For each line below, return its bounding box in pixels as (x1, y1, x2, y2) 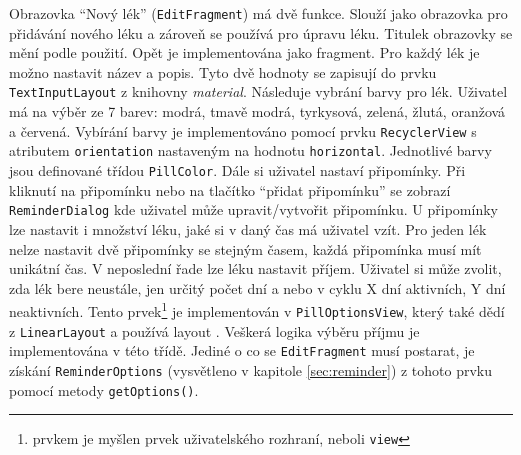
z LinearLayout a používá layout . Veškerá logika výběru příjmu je (9, 320, 420, 341)
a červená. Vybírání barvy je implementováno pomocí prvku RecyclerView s (9, 120, 477, 141)
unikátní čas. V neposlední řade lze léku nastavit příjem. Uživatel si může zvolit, (9, 258, 502, 279)
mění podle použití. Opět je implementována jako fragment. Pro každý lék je (9, 42, 480, 63)
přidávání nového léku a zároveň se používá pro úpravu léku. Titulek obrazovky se (9, 22, 513, 43)
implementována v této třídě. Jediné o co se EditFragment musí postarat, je (9, 340, 475, 361)
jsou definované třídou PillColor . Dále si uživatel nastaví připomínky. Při (9, 160, 466, 180)
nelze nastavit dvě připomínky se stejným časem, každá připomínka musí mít (9, 238, 482, 259)
